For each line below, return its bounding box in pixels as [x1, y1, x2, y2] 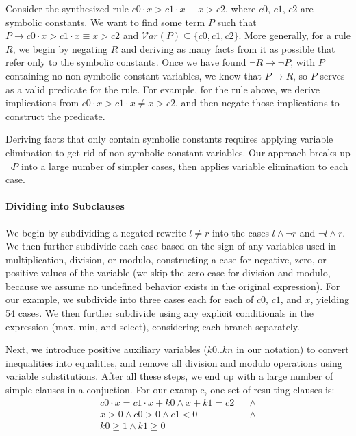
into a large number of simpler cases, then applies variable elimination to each [21, 158, 348, 173]
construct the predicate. [5, 108, 105, 123]
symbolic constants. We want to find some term [5, 14, 205, 29]
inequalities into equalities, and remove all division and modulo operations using [5, 355, 342, 370]
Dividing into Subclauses [5, 199, 125, 213]
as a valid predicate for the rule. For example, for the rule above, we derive [5, 82, 320, 96]
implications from [5, 95, 79, 110]
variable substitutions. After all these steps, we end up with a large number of [5, 369, 333, 383]
